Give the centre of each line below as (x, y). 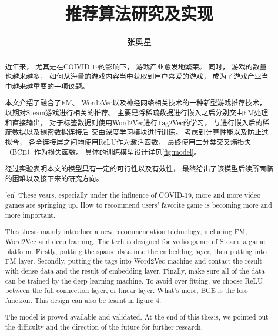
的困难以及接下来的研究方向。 (54, 178)
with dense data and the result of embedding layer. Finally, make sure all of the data (135, 270)
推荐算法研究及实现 (139, 13)
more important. (30, 214)
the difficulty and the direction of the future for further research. (104, 327)
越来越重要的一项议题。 (51, 86)
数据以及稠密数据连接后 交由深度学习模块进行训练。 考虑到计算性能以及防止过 (140, 132)
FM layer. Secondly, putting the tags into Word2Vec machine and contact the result (133, 261)
